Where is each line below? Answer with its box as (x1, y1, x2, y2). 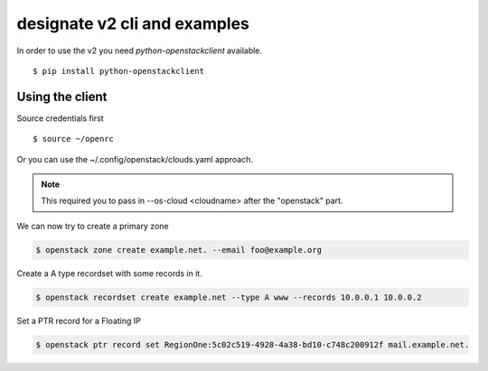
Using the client (16, 88, 108, 104)
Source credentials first (16, 113, 104, 124)
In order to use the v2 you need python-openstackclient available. (16, 45, 262, 56)
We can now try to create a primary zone (16, 220, 169, 231)
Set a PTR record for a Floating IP (16, 315, 142, 326)
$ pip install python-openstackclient (33, 66, 205, 76)
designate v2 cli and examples (16, 14, 250, 33)
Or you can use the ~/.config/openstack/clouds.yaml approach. (16, 153, 253, 164)
